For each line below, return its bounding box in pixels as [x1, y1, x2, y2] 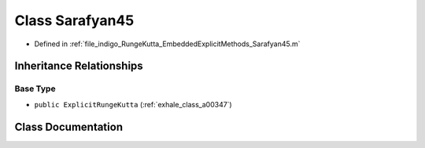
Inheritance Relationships [14, 60, 143, 73]
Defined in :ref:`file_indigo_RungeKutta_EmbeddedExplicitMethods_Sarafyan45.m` [34, 39, 301, 49]
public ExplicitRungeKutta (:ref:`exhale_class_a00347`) [34, 99, 232, 109]
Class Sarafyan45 [14, 12, 135, 29]
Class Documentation [14, 120, 124, 133]
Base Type [14, 83, 56, 94]
